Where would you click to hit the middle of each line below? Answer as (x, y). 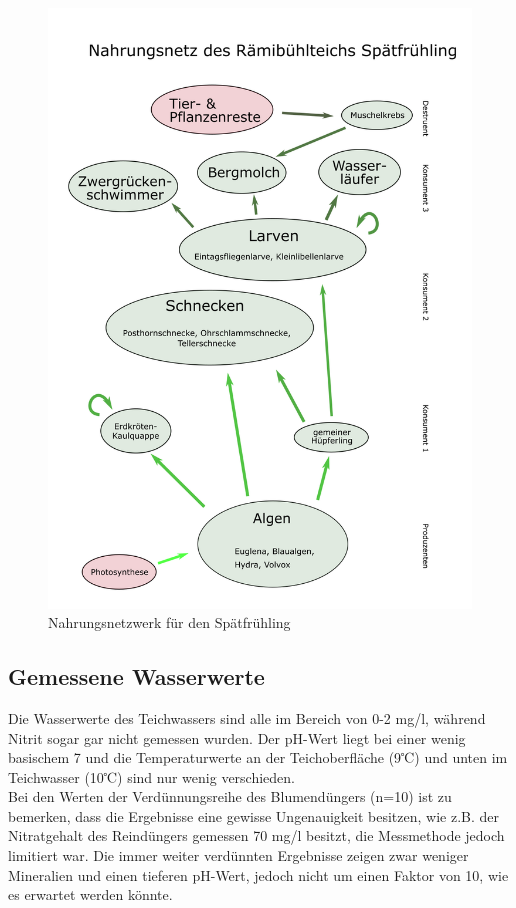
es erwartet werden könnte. (90, 894)
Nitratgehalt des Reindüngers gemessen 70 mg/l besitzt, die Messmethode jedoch (256, 835)
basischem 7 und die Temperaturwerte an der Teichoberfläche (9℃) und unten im (258, 757)
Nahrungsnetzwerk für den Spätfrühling (169, 622)
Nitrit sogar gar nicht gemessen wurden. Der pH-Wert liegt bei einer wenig (237, 737)
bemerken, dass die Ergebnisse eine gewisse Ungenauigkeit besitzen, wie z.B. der (253, 815)
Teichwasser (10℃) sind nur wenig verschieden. (151, 776)
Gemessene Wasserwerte (136, 676)
